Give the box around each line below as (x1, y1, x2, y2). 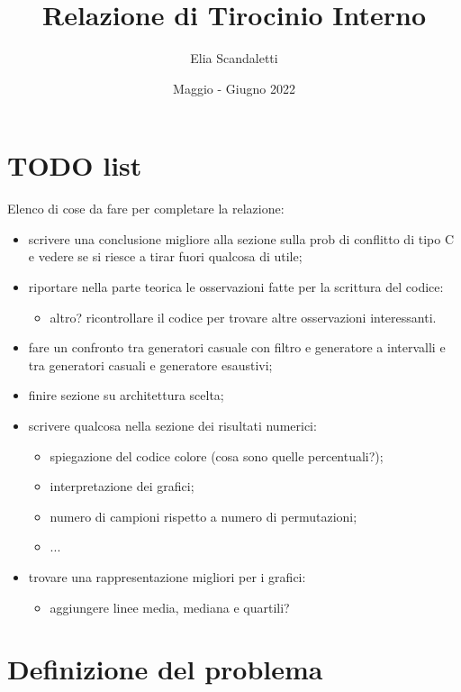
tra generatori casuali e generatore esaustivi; (28, 355, 273, 374)
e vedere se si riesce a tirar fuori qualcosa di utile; (28, 247, 303, 266)
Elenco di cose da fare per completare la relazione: (7, 199, 285, 218)
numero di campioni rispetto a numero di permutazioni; (50, 506, 357, 525)
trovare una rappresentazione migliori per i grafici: (28, 567, 306, 586)
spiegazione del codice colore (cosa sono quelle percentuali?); (50, 446, 384, 465)
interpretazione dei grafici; (50, 477, 194, 496)
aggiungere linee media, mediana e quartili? (50, 597, 290, 616)
